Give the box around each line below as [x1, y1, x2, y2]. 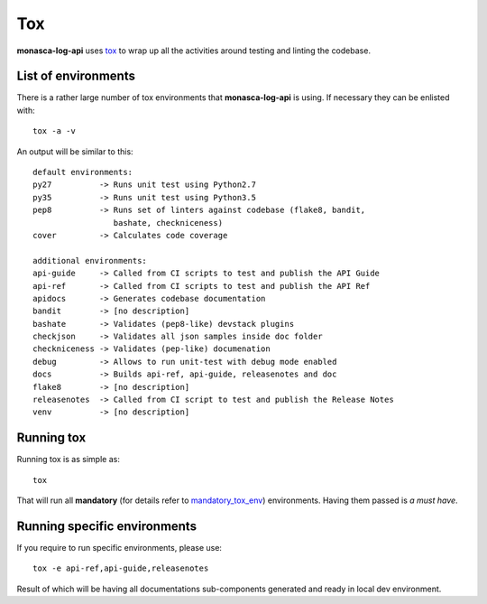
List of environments [16, 69, 135, 84]
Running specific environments [16, 518, 198, 534]
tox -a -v [32, 126, 76, 136]
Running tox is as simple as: [16, 454, 121, 465]
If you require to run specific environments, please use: [16, 543, 223, 553]
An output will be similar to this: [16, 145, 134, 157]
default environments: [32, 167, 133, 178]
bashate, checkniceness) [113, 218, 224, 228]
